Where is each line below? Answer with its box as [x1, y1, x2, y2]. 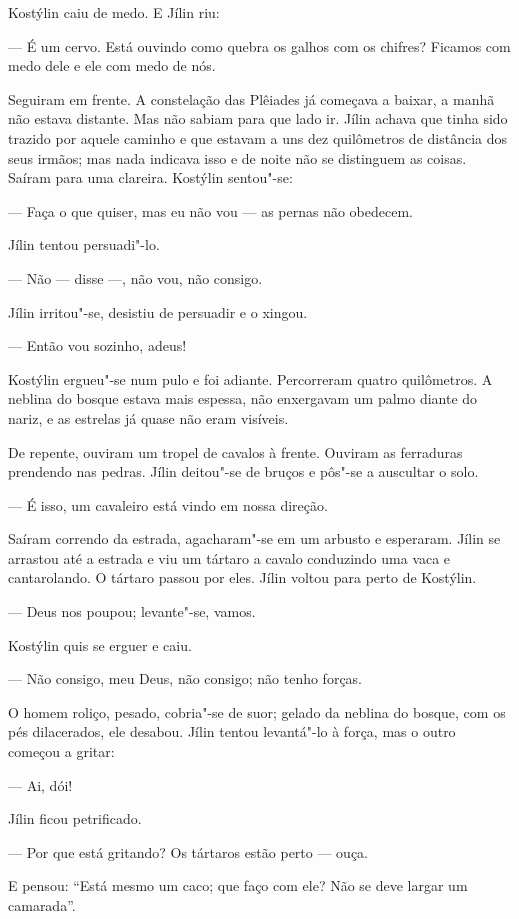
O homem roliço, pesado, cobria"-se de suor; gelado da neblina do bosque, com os [8, 701, 506, 722]
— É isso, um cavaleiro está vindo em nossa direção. [8, 494, 328, 515]
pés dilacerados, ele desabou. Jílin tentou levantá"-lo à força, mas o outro [8, 721, 456, 742]
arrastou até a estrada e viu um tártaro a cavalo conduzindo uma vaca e [8, 547, 451, 568]
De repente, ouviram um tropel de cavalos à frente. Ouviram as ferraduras [8, 441, 463, 462]
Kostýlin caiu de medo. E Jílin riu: [8, 2, 220, 22]
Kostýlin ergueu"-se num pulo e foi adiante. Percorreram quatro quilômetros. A [8, 368, 493, 389]
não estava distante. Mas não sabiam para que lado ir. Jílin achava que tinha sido [8, 108, 508, 129]
